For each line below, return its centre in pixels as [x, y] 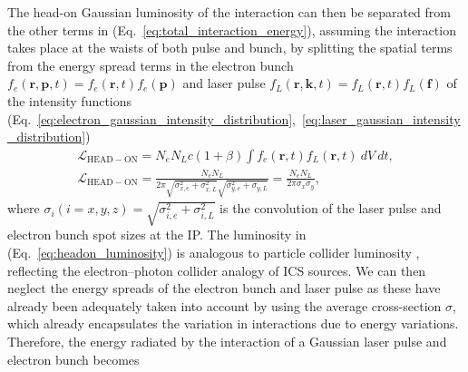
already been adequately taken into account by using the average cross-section [224, 305]
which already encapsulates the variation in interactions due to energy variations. [233, 323]
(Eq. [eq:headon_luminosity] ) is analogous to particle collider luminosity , [214, 252]
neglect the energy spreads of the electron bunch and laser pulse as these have [224, 288]
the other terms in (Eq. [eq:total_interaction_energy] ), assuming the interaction [232, 29]
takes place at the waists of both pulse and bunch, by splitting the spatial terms [230, 48]
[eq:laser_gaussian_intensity [381, 118]
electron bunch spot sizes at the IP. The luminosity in [157, 235]
